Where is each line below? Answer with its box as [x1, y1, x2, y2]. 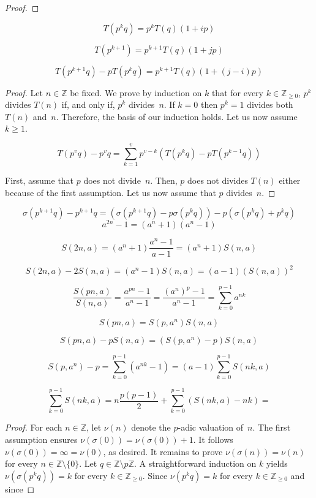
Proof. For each [5, 421, 62, 434]
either [279, 174, 301, 187]
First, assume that [5, 174, 74, 187]
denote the [131, 421, 171, 434]
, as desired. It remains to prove [103, 445, 223, 458]
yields [266, 457, 288, 470]
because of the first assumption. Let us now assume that [5, 186, 216, 198]
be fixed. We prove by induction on [70, 86, 202, 99]
